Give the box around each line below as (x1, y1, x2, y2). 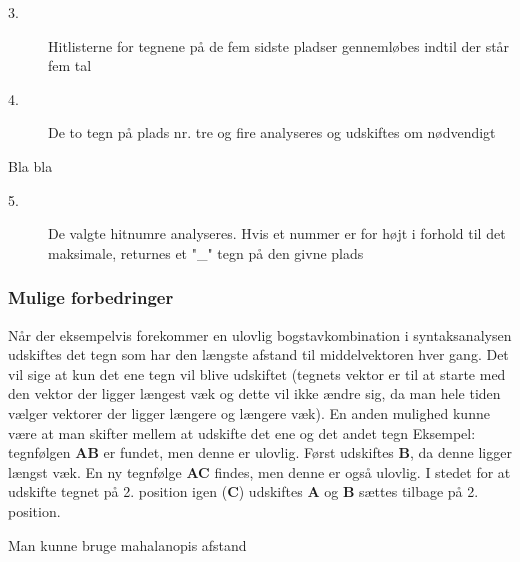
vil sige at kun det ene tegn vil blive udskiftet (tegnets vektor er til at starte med (8, 363, 506, 384)
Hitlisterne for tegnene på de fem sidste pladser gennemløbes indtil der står (48, 35, 510, 56)
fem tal (48, 55, 92, 76)
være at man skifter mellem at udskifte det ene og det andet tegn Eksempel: (8, 422, 476, 443)
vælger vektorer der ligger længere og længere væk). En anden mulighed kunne (8, 402, 490, 423)
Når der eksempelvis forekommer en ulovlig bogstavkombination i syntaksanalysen (8, 324, 512, 345)
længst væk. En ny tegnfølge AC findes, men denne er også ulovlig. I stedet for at (8, 461, 511, 482)
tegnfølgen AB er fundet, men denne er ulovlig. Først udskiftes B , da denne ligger (8, 442, 512, 463)
